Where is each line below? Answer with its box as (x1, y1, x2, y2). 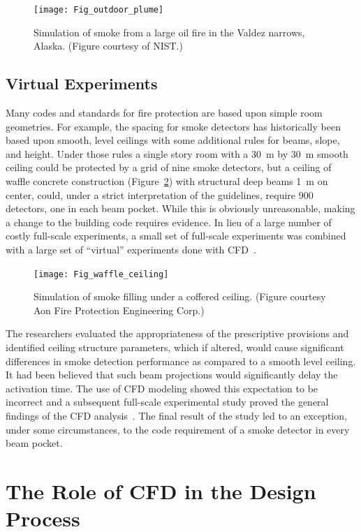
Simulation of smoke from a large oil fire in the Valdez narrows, (34, 24, 305, 39)
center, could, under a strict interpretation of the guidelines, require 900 (6, 187, 314, 202)
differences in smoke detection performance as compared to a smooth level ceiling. (6, 353, 356, 368)
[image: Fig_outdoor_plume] (34, 5, 164, 15)
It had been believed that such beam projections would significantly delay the (6, 367, 338, 382)
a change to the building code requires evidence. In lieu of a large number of (6, 214, 332, 229)
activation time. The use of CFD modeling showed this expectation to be (6, 380, 318, 395)
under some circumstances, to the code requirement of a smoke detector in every (6, 422, 350, 436)
